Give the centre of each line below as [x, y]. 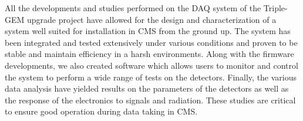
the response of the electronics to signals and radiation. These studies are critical [150, 100]
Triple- [275, 8]
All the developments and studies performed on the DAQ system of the [133, 8]
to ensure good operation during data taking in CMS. [101, 111]
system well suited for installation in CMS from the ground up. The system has [148, 31]
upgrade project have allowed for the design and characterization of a [152, 19]
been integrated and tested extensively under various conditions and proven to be [151, 42]
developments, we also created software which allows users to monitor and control [151, 65]
